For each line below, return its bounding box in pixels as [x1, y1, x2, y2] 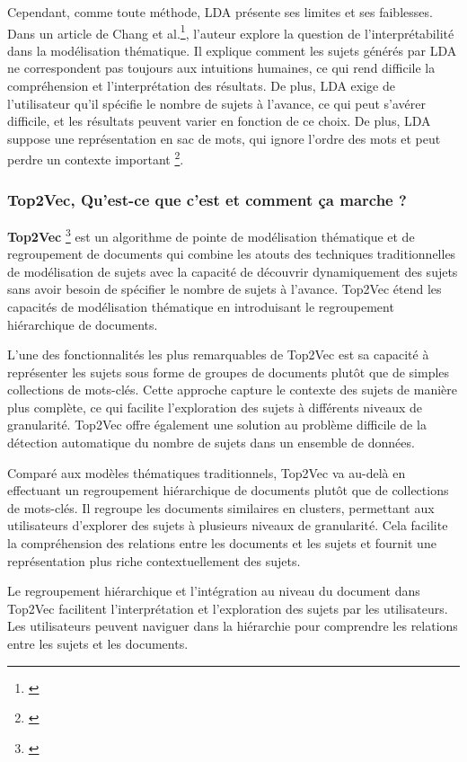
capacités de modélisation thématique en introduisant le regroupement [7, 297, 394, 315]
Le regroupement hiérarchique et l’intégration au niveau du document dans [7, 581, 420, 600]
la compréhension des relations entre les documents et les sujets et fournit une [7, 534, 436, 553]
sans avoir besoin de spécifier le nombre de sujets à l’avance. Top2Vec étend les [7, 279, 442, 298]
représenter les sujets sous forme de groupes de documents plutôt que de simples [7, 362, 450, 381]
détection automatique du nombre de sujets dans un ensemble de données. [7, 433, 415, 452]
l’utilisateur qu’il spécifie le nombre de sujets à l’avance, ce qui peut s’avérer [7, 93, 427, 112]
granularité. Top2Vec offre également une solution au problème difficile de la [7, 415, 427, 434]
